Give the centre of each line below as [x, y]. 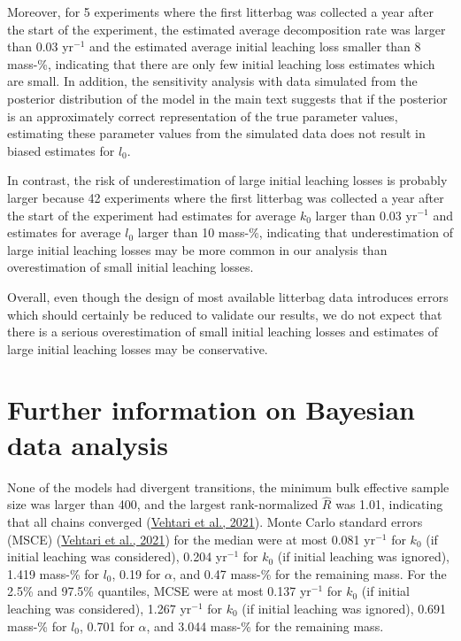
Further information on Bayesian [211, 409]
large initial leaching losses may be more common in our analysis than [197, 249]
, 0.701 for [107, 626]
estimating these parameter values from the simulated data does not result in [216, 133]
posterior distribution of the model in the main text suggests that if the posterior [227, 98]
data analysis [88, 444]
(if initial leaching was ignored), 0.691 [344, 608]
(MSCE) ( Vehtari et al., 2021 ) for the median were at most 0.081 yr [192, 539]
